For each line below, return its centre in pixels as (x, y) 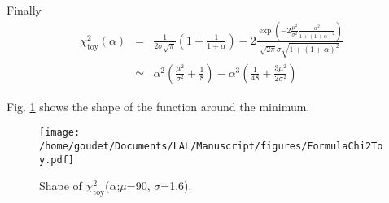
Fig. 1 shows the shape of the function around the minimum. (158, 106)
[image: (60, 133)
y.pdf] (57, 160)
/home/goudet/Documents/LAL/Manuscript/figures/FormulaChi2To (211, 146)
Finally (24, 10)
